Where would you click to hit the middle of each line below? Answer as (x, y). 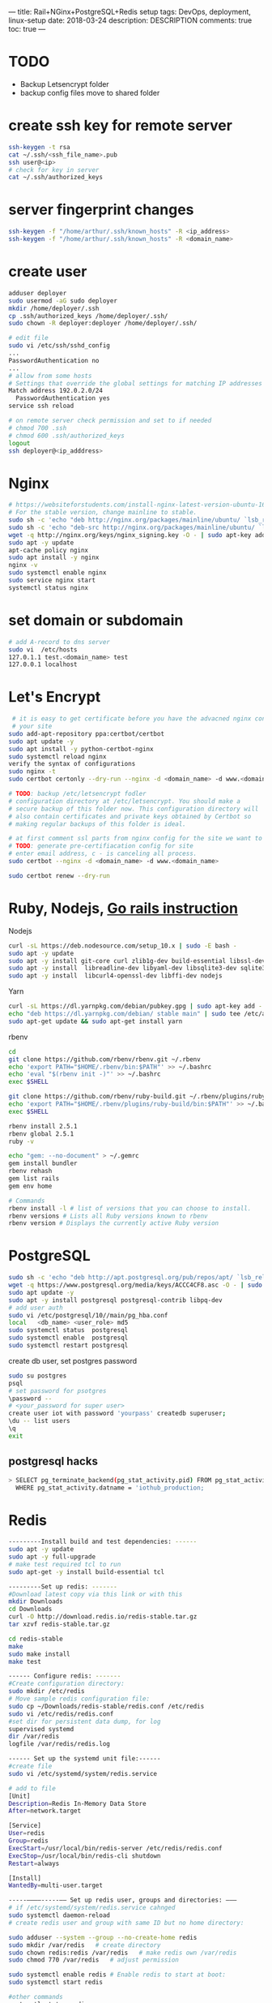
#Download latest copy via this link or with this (96, 1594)
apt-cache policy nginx (49, 550)
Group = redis (28, 1841)
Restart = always (34, 1863)
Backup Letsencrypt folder (64, 84)
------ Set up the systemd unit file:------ (85, 1759)
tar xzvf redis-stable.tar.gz (59, 1625)
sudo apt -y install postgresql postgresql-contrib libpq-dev (115, 1300)
